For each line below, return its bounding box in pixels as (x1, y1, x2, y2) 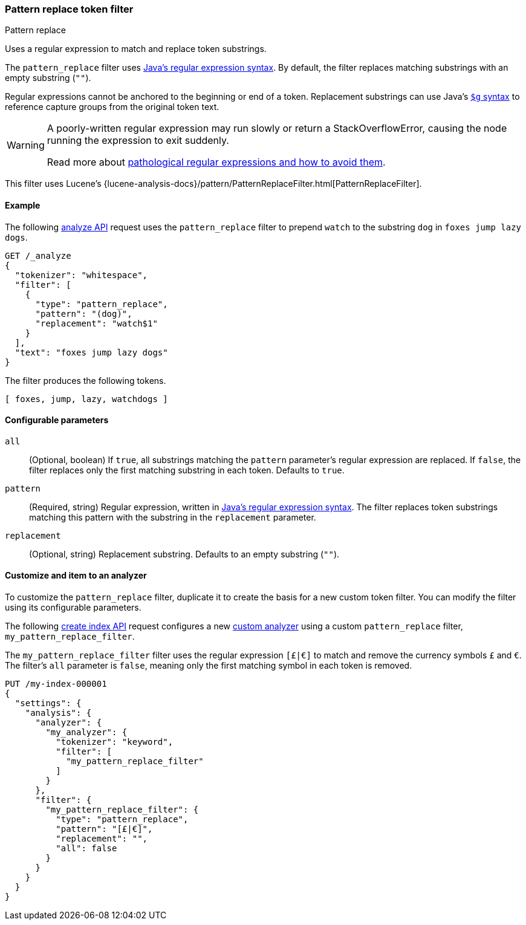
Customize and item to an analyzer (5, 570, 147, 581)
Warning (7, 139, 45, 152)
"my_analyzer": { (45, 727, 128, 738)
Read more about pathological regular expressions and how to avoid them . (47, 156, 386, 169)
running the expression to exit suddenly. (47, 134, 229, 147)
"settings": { (15, 698, 82, 709)
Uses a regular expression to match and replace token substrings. (5, 44, 267, 54)
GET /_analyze (5, 250, 71, 261)
